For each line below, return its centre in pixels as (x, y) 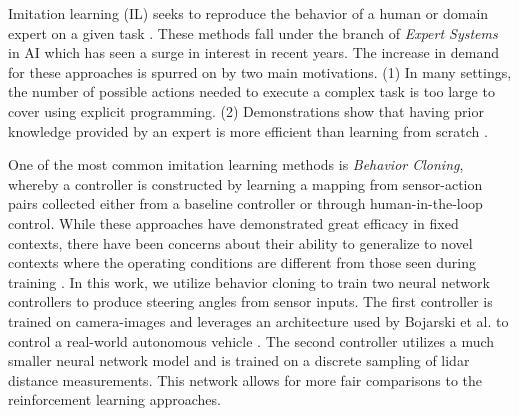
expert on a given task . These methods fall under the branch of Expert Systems (253, 32)
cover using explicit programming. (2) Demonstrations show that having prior (246, 110)
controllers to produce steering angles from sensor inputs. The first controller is (250, 301)
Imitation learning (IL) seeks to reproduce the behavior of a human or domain (248, 13)
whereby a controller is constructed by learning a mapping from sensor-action (245, 183)
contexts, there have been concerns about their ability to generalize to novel (240, 242)
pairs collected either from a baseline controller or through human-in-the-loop (245, 203)
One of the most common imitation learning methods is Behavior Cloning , (236, 164)
